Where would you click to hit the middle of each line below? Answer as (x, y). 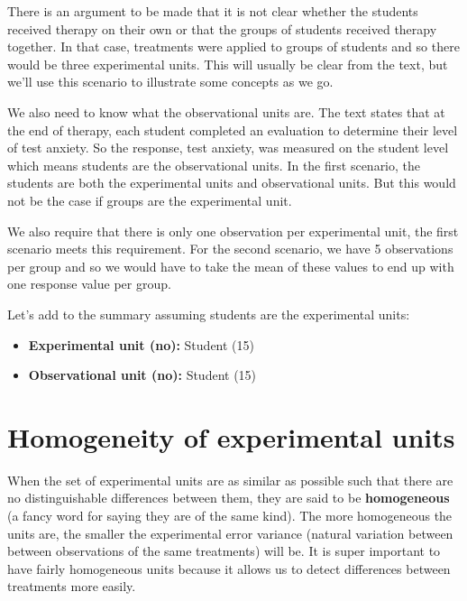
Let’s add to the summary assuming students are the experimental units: (209, 314)
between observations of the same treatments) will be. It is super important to (224, 551)
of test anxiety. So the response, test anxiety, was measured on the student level (228, 148)
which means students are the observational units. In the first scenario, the (214, 165)
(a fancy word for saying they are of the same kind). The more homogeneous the (230, 515)
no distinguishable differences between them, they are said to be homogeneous (229, 498)
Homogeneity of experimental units (231, 436)
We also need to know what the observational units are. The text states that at (226, 111)
